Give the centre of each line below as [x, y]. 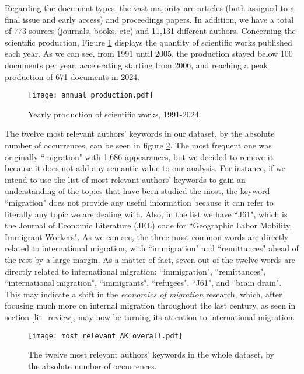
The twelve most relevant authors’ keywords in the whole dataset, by [151, 354]
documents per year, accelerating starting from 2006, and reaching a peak [137, 65]
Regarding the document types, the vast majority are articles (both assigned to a [150, 8]
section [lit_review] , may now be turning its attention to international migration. [150, 316]
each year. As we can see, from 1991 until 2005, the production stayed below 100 [149, 53]
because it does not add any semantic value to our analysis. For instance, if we [145, 168]
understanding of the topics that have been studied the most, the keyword [137, 191]
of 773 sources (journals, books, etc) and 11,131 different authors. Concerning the [150, 31]
